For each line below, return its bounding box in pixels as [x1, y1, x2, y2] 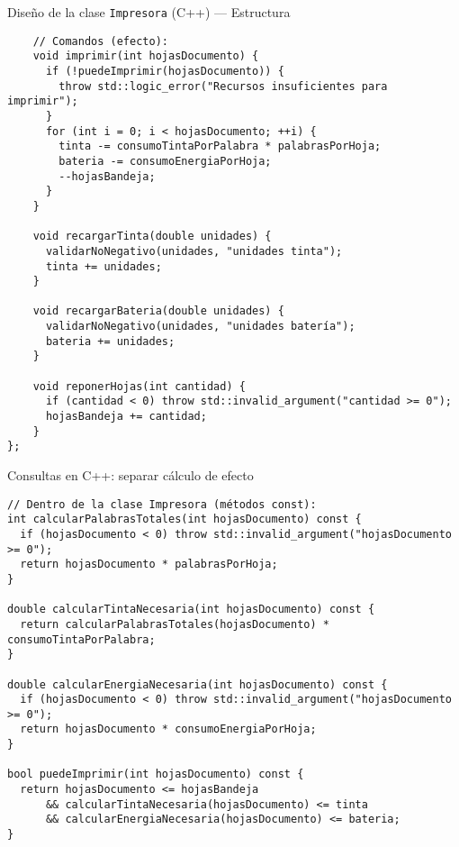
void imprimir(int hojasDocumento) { [32, 50, 259, 63]
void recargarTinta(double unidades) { [32, 230, 272, 243]
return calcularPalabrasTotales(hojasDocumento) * [20, 617, 329, 631]
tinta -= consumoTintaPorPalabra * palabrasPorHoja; [58, 140, 382, 153]
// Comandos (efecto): [32, 34, 168, 48]
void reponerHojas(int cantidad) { [32, 379, 246, 393]
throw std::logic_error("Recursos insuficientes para [58, 79, 388, 93]
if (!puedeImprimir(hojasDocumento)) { [45, 64, 284, 77]
